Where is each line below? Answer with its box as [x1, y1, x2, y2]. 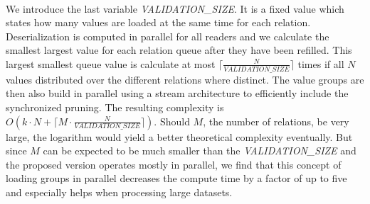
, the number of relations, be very [203, 113, 349, 128]
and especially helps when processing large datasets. [6, 184, 233, 199]
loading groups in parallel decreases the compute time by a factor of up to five [6, 171, 347, 186]
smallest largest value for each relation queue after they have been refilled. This [6, 42, 352, 57]
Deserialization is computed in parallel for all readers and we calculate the [6, 28, 329, 43]
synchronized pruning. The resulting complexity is [6, 99, 224, 114]
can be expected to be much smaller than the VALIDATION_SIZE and [43, 143, 356, 158]
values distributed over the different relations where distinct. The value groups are [6, 72, 364, 86]
